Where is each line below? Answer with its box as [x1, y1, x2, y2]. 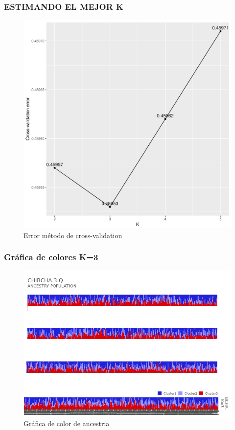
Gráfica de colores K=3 [4, 251, 98, 263]
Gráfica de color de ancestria [23, 418, 110, 429]
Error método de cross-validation [23, 230, 122, 240]
